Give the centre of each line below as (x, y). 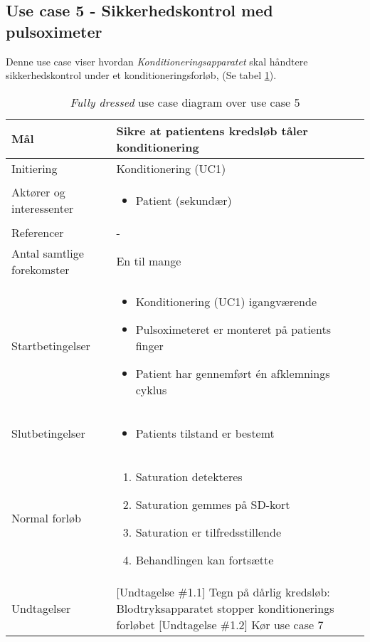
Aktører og (38, 192)
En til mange (149, 261)
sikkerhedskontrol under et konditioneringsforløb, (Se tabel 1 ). (141, 75)
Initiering (35, 168)
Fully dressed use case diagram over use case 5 (185, 102)
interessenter (43, 209)
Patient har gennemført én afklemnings (233, 373)
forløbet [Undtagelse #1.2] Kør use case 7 (220, 624)
